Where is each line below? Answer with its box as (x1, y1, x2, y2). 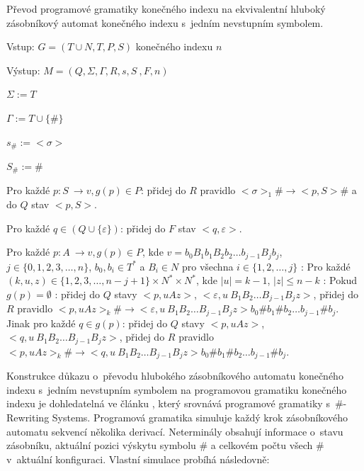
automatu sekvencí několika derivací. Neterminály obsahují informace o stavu (6, 424, 343, 438)
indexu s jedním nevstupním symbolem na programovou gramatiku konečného (6, 382, 347, 397)
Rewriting (6, 410, 50, 425)
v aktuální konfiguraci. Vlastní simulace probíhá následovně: (6, 451, 270, 466)
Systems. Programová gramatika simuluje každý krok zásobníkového (52, 410, 348, 425)
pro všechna (181, 259, 234, 273)
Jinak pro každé (6, 315, 76, 330)
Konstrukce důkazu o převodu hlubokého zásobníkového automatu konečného (6, 368, 343, 383)
